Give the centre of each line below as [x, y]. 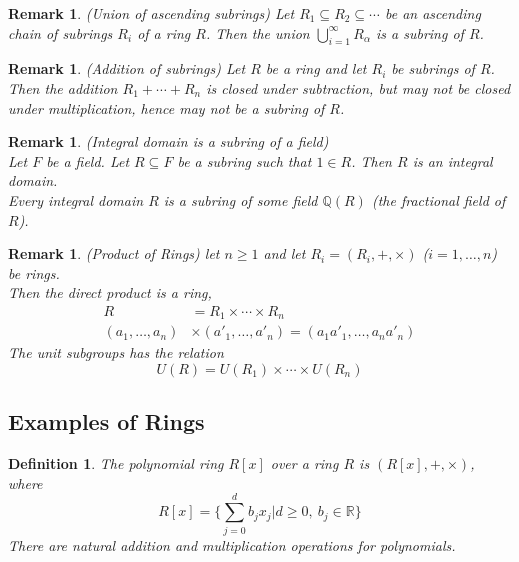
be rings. [34, 272]
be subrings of [433, 68]
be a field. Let [88, 160]
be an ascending [432, 13]
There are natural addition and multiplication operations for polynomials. [232, 544]
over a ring [304, 463]
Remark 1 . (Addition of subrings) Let [127, 68]
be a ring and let [316, 68]
